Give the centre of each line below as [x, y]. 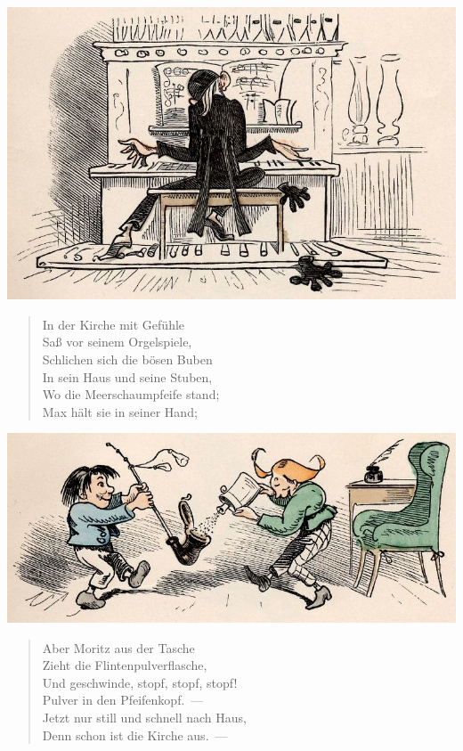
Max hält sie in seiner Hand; [120, 411]
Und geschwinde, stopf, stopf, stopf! [140, 682]
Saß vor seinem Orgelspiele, [117, 342]
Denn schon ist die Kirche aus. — [135, 735]
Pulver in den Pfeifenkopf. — [123, 700]
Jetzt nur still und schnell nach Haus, [144, 718]
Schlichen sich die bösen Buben [127, 359]
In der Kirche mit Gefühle [114, 324]
